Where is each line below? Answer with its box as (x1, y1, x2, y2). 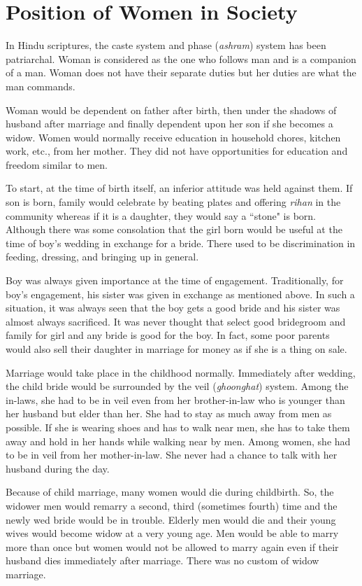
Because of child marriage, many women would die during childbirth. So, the (6, 484, 334, 499)
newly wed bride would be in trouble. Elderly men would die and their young (6, 512, 336, 526)
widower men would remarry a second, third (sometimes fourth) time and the (6, 498, 338, 512)
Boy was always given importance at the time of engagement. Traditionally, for (6, 273, 344, 288)
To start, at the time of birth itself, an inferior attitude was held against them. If (6, 181, 353, 195)
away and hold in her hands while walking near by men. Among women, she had (6, 433, 351, 448)
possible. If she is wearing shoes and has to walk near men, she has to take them (6, 419, 350, 434)
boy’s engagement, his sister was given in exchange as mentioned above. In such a (6, 286, 355, 301)
